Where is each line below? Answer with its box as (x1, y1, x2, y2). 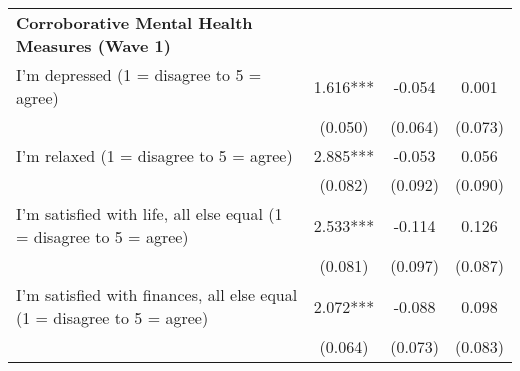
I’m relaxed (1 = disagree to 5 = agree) (16, 144, 293, 167)
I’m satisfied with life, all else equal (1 (16, 202, 283, 225)
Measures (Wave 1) (16, 34, 171, 57)
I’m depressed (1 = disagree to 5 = (16, 63, 262, 86)
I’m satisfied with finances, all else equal (16, 283, 298, 306)
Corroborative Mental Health (16, 11, 253, 34)
